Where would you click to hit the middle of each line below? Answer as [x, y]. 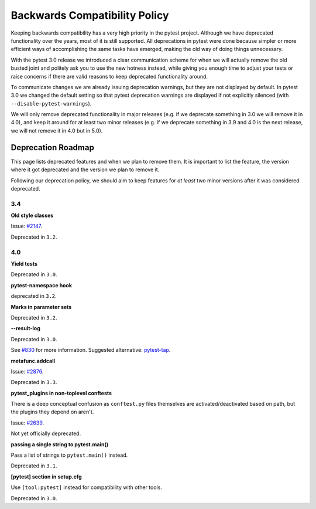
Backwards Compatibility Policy [90, 15]
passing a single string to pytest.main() [60, 444]
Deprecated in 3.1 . [34, 466]
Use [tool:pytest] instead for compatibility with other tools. [86, 487]
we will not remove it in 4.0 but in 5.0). [57, 130]
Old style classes [32, 216]
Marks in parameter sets [41, 307]
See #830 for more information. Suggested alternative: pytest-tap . [91, 350]
